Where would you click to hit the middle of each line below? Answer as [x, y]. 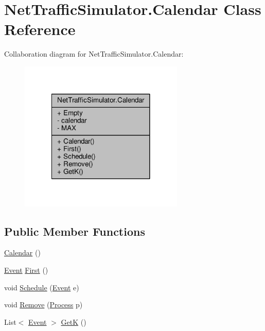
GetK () [74, 321]
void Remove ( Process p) [43, 304]
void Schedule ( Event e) [42, 287]
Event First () [26, 269]
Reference [40, 29]
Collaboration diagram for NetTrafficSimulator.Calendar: [94, 54]
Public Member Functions [75, 231]
